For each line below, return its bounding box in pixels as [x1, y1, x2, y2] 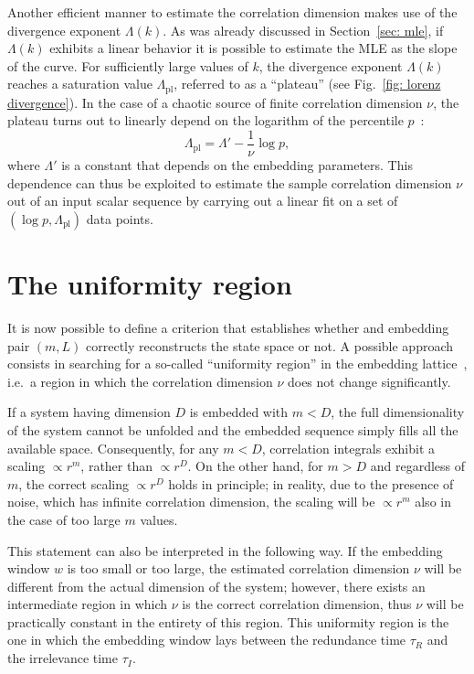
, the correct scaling [18, 474, 129, 493]
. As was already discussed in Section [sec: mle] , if [163, 20, 444, 39]
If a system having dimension [7, 402, 171, 422]
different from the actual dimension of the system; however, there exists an [7, 576, 426, 595]
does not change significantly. [287, 371, 451, 390]
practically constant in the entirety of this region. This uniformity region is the [7, 612, 449, 631]
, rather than [80, 456, 153, 476]
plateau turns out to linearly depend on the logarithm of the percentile [7, 111, 404, 130]
